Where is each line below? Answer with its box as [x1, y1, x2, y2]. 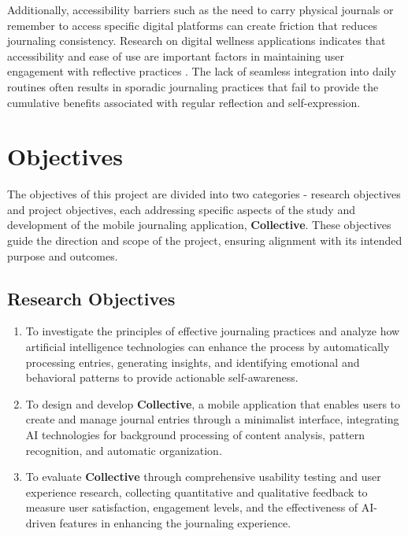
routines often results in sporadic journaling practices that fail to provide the [7, 78, 379, 94]
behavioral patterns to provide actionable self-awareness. [25, 369, 299, 386]
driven [25, 514, 56, 530]
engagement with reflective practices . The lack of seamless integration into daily [7, 63, 396, 79]
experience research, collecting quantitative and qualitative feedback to [25, 483, 368, 500]
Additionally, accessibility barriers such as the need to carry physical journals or [7, 2, 394, 17]
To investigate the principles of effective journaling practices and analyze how [25, 323, 400, 339]
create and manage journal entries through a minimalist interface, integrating [25, 411, 399, 427]
